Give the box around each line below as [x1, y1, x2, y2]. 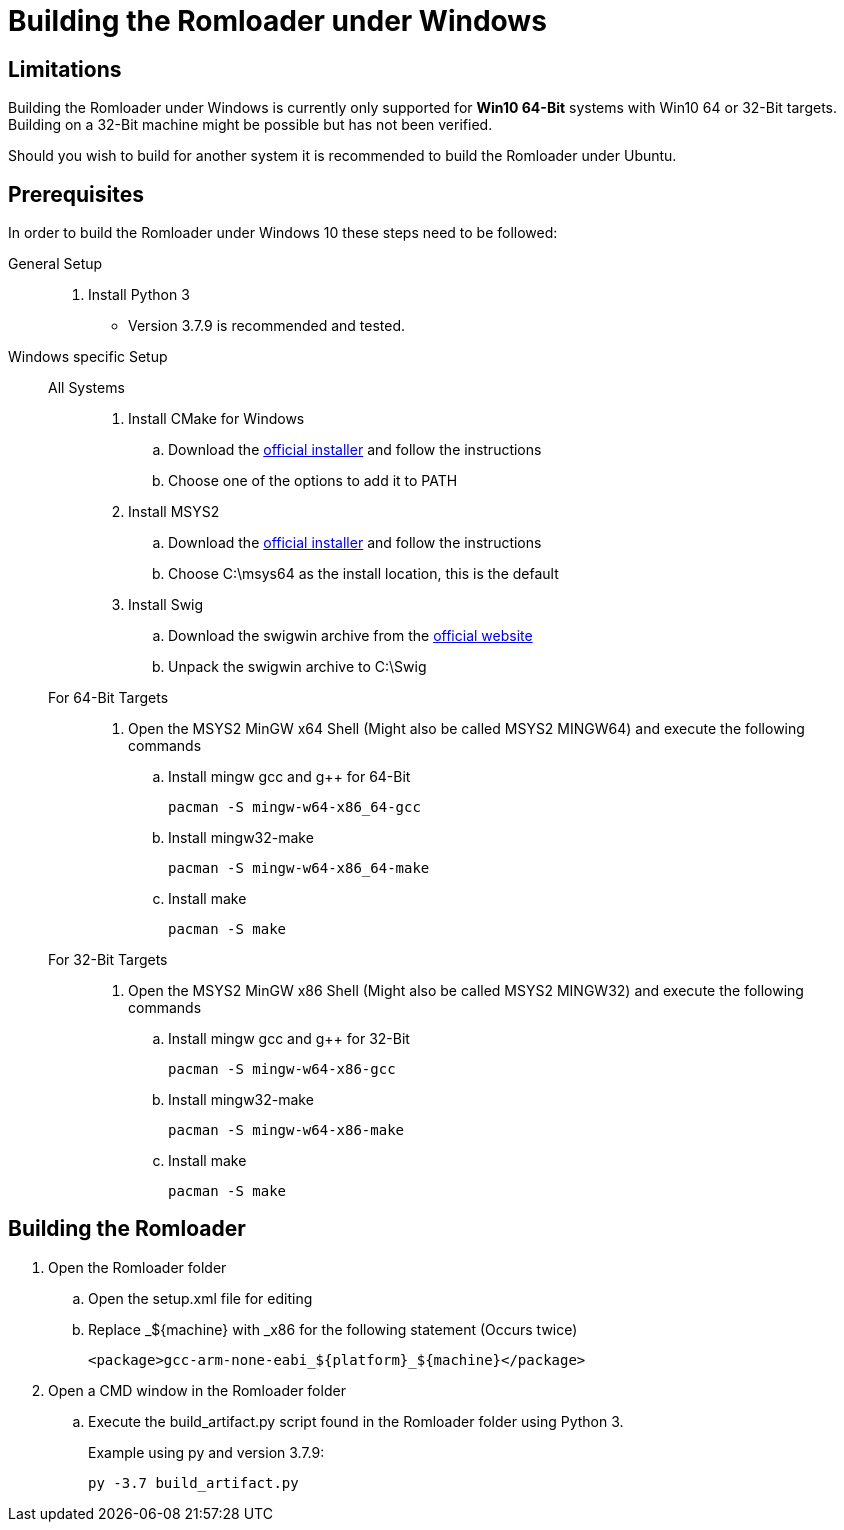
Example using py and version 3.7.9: [88, 1443, 325, 1461]
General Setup [8, 255, 103, 273]
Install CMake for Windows [128, 410, 305, 428]
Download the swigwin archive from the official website [168, 627, 533, 645]
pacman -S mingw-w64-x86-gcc [168, 1061, 396, 1078]
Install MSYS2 [128, 503, 220, 521]
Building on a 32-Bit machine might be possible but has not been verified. [8, 116, 493, 134]
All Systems [48, 379, 125, 397]
